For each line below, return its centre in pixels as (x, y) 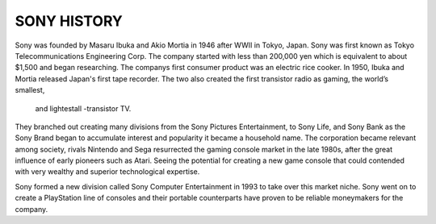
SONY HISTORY (69, 21)
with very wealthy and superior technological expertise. (107, 172)
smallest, (30, 90)
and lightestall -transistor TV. (83, 108)
